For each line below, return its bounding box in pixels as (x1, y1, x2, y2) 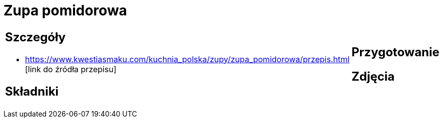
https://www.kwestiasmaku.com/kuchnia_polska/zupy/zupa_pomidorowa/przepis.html (25, 54, 349, 64)
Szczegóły (5, 29, 66, 44)
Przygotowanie (351, 44, 439, 59)
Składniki (5, 84, 59, 99)
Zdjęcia (351, 69, 395, 84)
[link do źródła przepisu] (25, 64, 116, 74)
